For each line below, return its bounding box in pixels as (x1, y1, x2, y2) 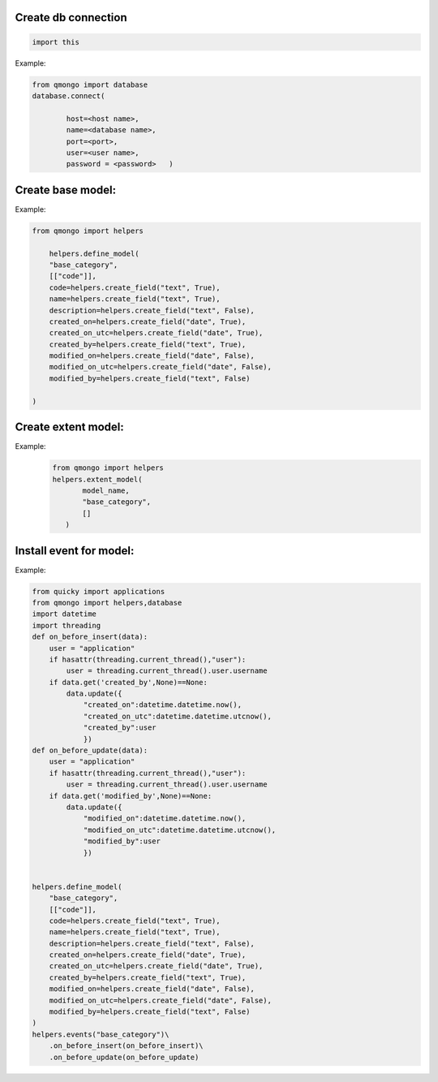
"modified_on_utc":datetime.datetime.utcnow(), (83, 825, 277, 834)
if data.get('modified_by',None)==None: (49, 791, 213, 800)
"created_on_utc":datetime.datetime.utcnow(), (83, 711, 272, 721)
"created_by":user (83, 723, 157, 732)
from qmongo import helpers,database (32, 597, 182, 607)
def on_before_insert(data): (32, 632, 148, 641)
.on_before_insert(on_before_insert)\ (49, 1041, 204, 1050)
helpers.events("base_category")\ (32, 1029, 170, 1039)
